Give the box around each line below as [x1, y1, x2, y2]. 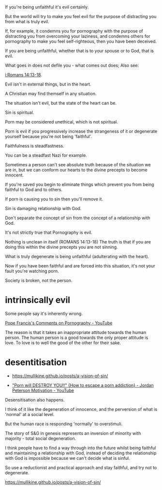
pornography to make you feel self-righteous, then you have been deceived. [5, 38, 157, 44]
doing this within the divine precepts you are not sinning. [5, 244, 118, 250]
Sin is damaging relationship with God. [5, 206, 82, 211]
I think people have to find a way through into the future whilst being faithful [5, 445, 156, 451]
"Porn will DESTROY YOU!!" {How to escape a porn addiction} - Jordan [12, 382, 154, 388]
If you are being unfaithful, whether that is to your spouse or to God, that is [5, 48, 154, 53]
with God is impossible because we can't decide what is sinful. [5, 455, 130, 461]
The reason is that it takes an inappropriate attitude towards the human [5, 329, 147, 335]
